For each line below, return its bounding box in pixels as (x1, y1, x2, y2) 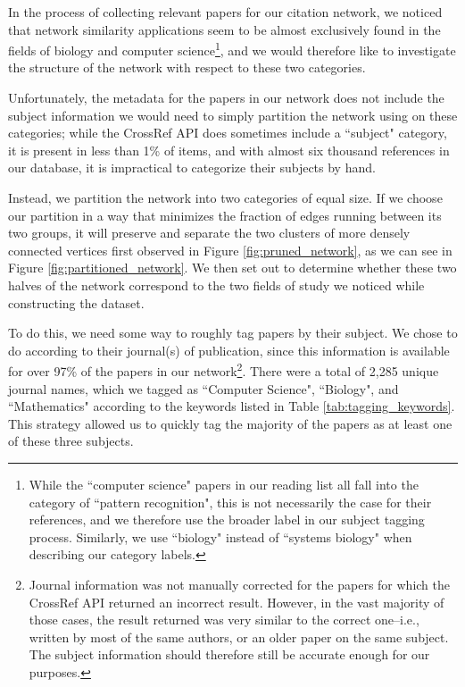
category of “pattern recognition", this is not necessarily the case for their (29, 492, 432, 511)
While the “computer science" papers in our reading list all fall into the (29, 474, 419, 493)
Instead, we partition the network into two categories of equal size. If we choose (8, 189, 443, 206)
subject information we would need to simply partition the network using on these (8, 105, 458, 124)
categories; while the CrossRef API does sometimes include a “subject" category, (8, 123, 447, 142)
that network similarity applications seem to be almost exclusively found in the (8, 20, 441, 38)
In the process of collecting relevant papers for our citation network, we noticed (8, 3, 443, 21)
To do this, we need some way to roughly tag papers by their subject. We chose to (8, 323, 458, 342)
